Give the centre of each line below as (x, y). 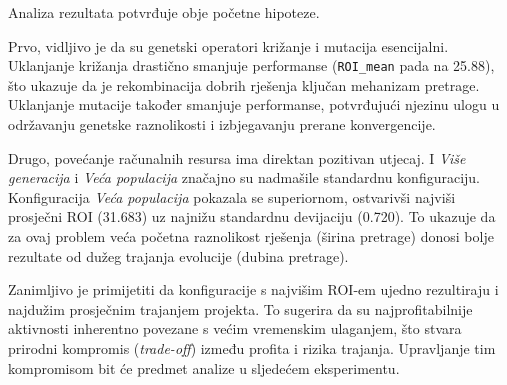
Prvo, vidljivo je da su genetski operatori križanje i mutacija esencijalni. (228, 45)
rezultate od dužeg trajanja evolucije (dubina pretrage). (178, 255)
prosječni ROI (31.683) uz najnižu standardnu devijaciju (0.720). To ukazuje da (252, 216)
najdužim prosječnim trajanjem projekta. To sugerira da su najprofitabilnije (240, 308)
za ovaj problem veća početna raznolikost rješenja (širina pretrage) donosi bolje (251, 236)
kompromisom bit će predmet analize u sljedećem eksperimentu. (204, 367)
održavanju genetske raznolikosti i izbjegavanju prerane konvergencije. (222, 124)
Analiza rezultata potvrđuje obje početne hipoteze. (164, 12)
